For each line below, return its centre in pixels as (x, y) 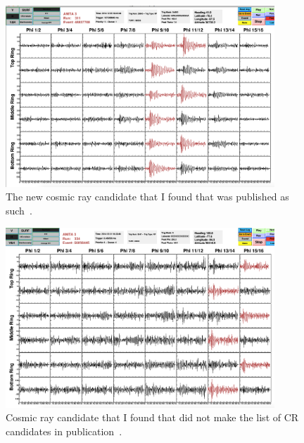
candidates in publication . (64, 431)
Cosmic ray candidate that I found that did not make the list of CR (152, 417)
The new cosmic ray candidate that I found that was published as (147, 197)
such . (19, 211)
